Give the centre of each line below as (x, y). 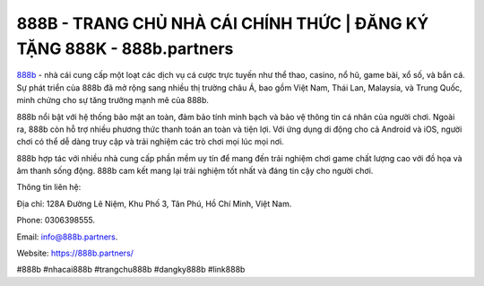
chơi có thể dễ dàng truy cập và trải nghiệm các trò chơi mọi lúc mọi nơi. (150, 142)
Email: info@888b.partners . (67, 237)
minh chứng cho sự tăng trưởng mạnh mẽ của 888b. (113, 100)
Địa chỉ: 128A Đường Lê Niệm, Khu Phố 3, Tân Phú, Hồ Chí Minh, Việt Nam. (154, 204)
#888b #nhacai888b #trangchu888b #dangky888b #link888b (131, 270)
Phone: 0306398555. (56, 221)
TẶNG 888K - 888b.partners (125, 48)
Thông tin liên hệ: (49, 187)
